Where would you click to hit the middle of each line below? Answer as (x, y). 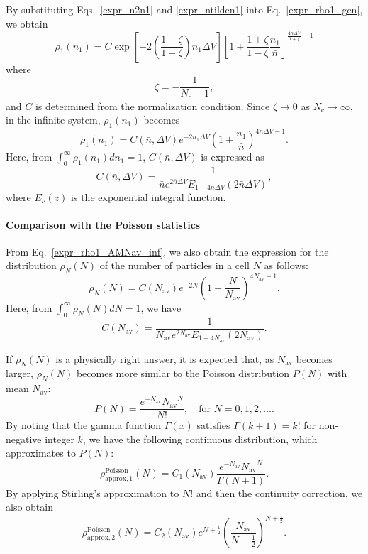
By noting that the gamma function (84, 425)
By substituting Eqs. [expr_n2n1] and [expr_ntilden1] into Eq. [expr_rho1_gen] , (184, 9)
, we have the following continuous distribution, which (200, 439)
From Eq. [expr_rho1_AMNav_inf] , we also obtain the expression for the (167, 251)
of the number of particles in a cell (174, 265)
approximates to (41, 453)
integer (60, 439)
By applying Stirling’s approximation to (93, 493)
